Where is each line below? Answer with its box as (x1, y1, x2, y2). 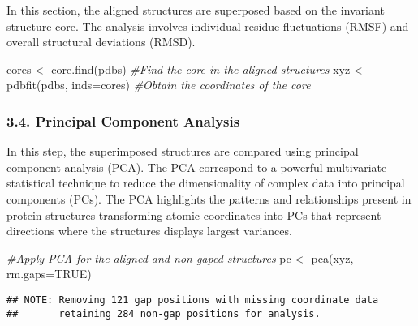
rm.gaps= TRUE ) (6, 265, 92, 282)
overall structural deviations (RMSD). (6, 33, 196, 50)
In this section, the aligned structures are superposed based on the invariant (6, 2, 385, 18)
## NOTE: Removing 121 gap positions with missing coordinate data (6, 294, 379, 306)
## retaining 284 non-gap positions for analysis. (6, 307, 321, 320)
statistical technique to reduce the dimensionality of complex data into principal (6, 174, 405, 191)
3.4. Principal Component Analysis (6, 110, 240, 131)
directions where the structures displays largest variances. (6, 222, 292, 239)
